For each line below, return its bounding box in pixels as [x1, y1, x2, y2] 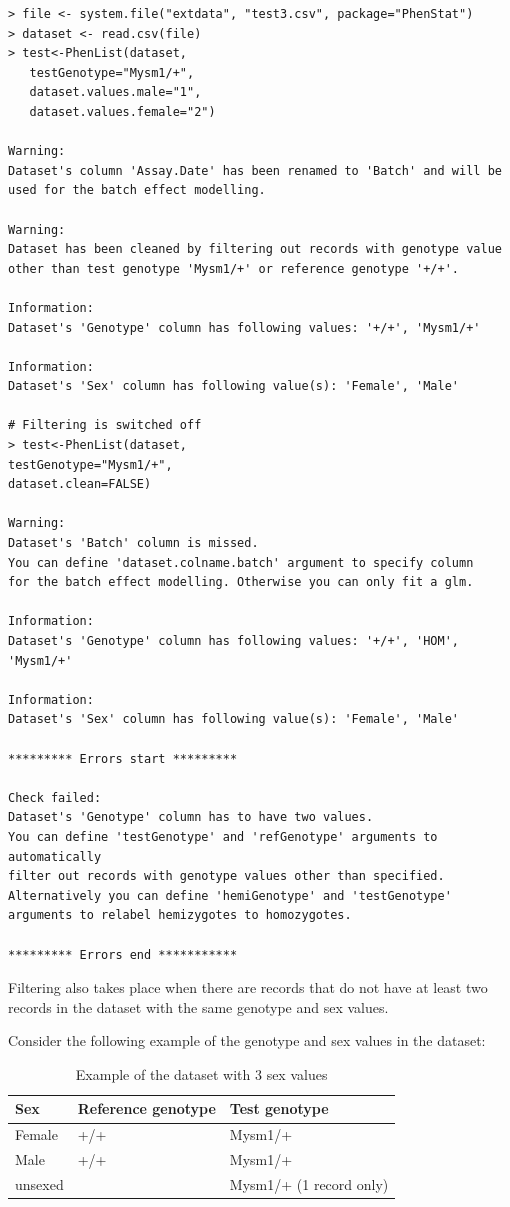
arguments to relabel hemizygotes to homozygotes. [8, 908, 352, 923]
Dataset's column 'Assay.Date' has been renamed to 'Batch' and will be [8, 163, 502, 178]
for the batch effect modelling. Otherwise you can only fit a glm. [8, 575, 474, 590]
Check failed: [8, 790, 102, 805]
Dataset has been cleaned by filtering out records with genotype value [8, 242, 502, 257]
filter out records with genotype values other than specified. [8, 869, 445, 884]
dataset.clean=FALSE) [8, 477, 152, 492]
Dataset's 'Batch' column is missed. [8, 536, 259, 551]
